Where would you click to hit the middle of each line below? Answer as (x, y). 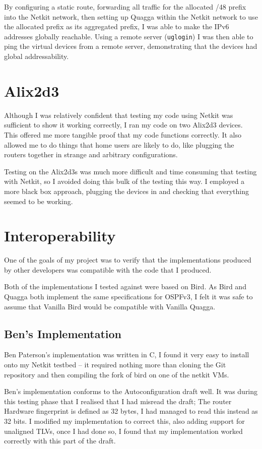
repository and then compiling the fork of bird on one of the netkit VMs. (117, 374)
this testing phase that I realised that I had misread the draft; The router (118, 401)
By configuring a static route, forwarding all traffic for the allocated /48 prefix (125, 7)
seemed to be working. (39, 201)
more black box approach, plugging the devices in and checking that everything (126, 191)
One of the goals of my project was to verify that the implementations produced (128, 260)
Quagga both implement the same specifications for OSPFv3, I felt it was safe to (128, 296)
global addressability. (37, 56)
